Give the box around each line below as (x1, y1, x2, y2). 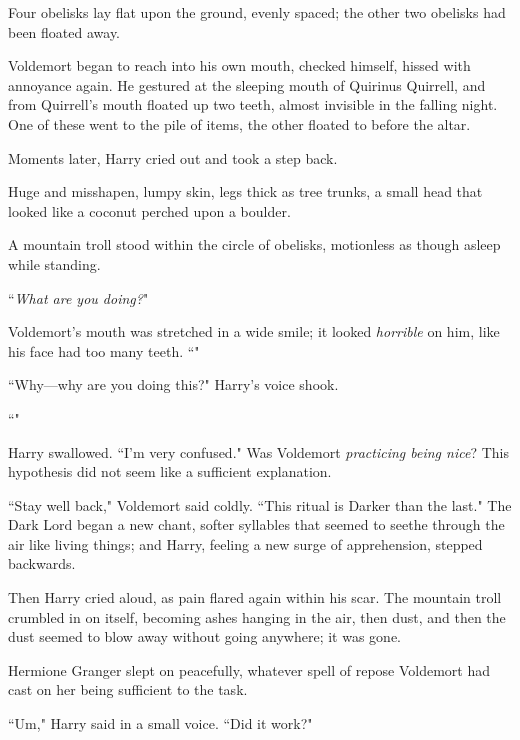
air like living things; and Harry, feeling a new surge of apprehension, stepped (8, 533, 483, 554)
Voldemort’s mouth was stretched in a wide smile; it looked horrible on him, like (8, 321, 500, 342)
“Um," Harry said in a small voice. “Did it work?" (8, 713, 313, 734)
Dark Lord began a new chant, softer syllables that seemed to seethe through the (8, 514, 505, 535)
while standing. (8, 253, 101, 274)
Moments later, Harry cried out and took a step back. (8, 147, 338, 168)
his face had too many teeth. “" (8, 340, 200, 361)
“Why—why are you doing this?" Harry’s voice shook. (8, 374, 339, 395)
